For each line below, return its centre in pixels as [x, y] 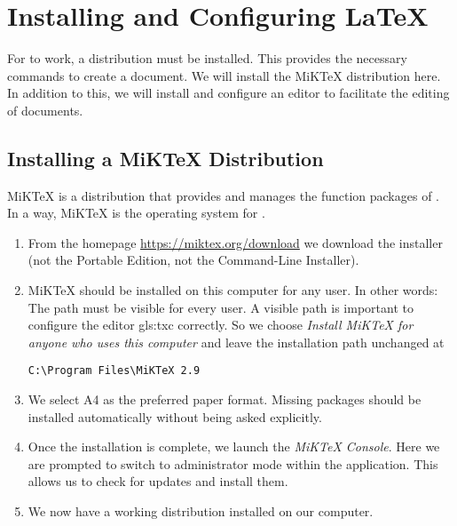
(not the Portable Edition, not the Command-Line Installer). [193, 260]
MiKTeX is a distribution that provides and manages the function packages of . [223, 195]
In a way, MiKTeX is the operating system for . [136, 213]
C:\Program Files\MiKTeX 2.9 [114, 371]
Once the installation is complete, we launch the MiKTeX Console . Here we [234, 446]
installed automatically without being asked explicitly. [175, 416]
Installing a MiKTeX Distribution [165, 158]
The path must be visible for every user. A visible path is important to [221, 307]
